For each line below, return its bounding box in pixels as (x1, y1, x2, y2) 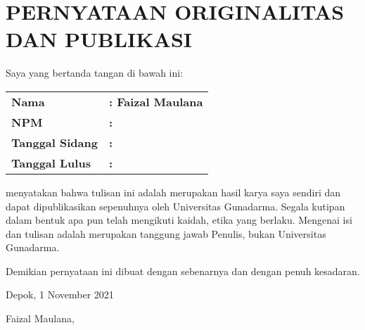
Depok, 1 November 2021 (6, 287, 114, 302)
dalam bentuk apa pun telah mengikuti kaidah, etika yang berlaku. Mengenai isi (6, 212, 352, 227)
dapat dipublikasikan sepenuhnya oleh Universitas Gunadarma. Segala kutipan (6, 198, 345, 213)
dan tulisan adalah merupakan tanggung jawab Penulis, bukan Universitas (6, 226, 326, 241)
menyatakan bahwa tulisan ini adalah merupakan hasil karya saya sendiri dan (6, 184, 341, 199)
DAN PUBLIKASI (6, 25, 192, 53)
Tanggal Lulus (11, 154, 91, 171)
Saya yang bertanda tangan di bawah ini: (6, 65, 184, 80)
